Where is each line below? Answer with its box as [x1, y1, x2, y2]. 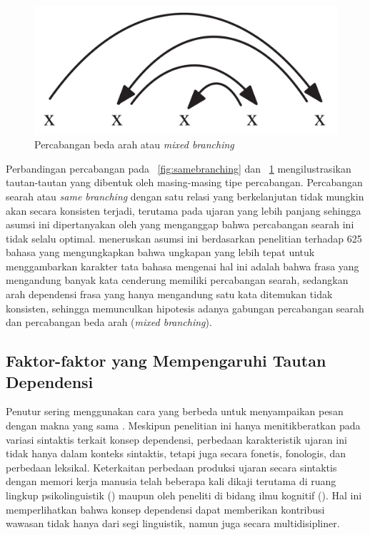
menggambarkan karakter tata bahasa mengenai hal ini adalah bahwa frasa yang [6, 258, 359, 273]
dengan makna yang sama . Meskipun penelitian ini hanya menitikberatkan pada [6, 418, 361, 433]
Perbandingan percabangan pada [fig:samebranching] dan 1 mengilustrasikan [6, 160, 351, 175]
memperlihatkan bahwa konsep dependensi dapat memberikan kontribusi [6, 501, 325, 516]
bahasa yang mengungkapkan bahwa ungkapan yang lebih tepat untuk [6, 245, 315, 260]
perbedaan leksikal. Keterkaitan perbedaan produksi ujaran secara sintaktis [6, 459, 337, 474]
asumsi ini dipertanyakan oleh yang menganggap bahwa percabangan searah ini [6, 217, 354, 232]
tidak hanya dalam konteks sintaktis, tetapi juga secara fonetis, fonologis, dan [6, 446, 346, 461]
